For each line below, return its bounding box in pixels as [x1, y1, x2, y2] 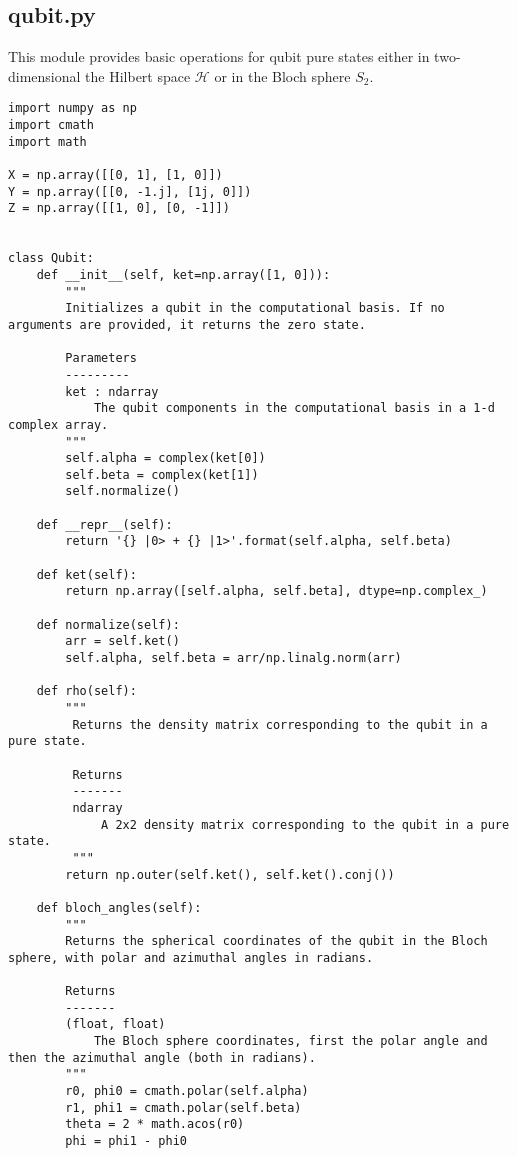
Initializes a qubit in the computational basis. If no [65, 301, 445, 316]
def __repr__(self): [36, 517, 173, 532]
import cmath [8, 118, 94, 133]
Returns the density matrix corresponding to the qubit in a [72, 717, 488, 732]
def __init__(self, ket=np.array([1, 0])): [36, 267, 331, 282]
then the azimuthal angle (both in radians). [8, 1050, 316, 1065]
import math [8, 134, 87, 149]
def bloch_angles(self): [36, 900, 202, 915]
